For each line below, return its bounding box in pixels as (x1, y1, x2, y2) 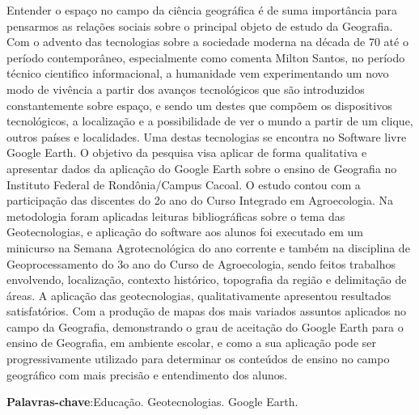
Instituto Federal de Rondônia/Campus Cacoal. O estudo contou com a (6, 176, 361, 193)
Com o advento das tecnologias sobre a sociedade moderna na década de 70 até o (6, 33, 408, 50)
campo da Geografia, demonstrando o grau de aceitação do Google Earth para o (6, 318, 404, 335)
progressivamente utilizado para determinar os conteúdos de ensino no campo (6, 350, 390, 367)
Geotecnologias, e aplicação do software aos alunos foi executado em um (6, 223, 363, 240)
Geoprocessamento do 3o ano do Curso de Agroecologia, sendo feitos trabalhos (6, 255, 396, 272)
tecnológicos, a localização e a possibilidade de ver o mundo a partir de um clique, (6, 112, 413, 129)
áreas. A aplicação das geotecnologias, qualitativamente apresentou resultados (6, 286, 391, 303)
